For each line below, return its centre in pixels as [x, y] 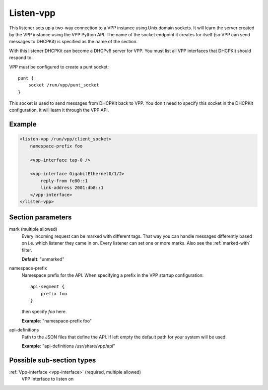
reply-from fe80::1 [64, 181]
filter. [27, 250]
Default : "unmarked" [43, 259]
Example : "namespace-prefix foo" [57, 321]
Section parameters [40, 218]
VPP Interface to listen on [48, 379]
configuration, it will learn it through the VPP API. [59, 110]
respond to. [21, 58]
